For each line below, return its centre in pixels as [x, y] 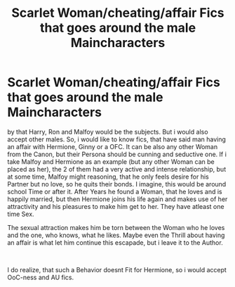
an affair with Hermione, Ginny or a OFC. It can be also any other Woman [113, 146]
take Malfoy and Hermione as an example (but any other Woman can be [111, 161]
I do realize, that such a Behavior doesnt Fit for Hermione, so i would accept [117, 269]
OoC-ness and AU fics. [41, 277]
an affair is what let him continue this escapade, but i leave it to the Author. [115, 242]
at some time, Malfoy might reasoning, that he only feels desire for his [108, 177]
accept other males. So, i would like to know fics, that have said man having [117, 139]
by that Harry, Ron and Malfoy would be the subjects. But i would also [108, 132]
